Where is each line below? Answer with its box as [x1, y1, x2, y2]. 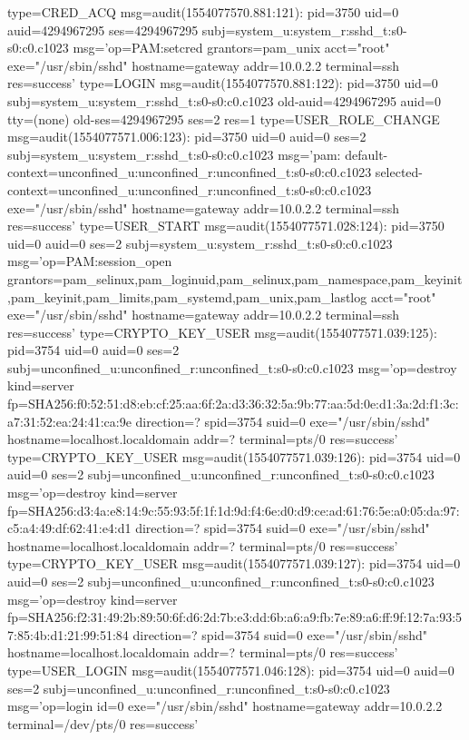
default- [345, 144, 388, 163]
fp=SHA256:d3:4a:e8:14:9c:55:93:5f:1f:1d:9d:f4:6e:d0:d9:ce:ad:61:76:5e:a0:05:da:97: [7, 500, 460, 519]
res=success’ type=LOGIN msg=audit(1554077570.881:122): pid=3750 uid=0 [7, 74, 438, 93]
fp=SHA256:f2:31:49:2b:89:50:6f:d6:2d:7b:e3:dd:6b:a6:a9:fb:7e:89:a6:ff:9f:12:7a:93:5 [7, 607, 463, 627]
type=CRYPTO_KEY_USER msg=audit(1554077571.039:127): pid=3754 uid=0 [7, 554, 461, 573]
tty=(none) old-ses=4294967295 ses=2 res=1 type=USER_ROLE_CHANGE [7, 109, 440, 128]
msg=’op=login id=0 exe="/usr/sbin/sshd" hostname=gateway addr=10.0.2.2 [7, 696, 443, 715]
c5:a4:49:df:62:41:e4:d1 [7, 518, 132, 538]
